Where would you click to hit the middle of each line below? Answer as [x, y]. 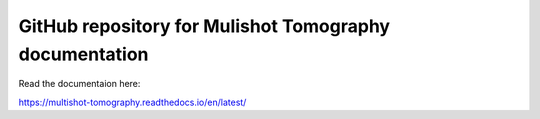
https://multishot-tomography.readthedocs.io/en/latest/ [132, 102]
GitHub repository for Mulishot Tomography [204, 26]
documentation [83, 54]
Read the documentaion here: [79, 84]
